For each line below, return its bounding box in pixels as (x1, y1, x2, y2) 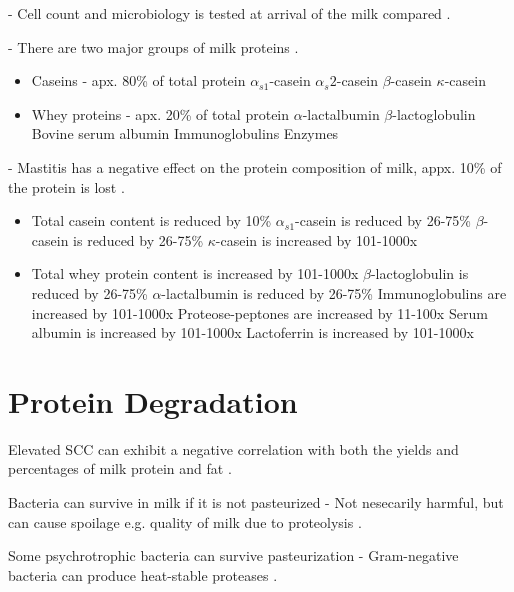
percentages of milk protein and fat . (8, 458, 232, 479)
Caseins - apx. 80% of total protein (31, 70, 246, 91)
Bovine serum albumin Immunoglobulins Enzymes (31, 123, 339, 144)
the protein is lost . (8, 176, 125, 197)
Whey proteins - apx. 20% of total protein (31, 103, 290, 124)
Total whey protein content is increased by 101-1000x (31, 263, 359, 284)
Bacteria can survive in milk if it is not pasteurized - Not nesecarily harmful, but (8, 492, 504, 513)
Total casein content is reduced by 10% (31, 210, 272, 231)
